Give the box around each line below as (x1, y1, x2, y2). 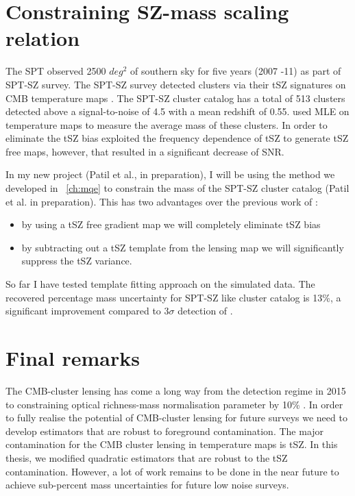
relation (5, 24, 80, 52)
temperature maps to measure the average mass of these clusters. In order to (5, 117, 328, 132)
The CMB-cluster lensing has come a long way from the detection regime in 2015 (5, 383, 346, 397)
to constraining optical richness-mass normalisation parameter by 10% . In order (5, 397, 343, 411)
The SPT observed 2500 (5, 64, 106, 78)
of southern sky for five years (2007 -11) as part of (130, 64, 341, 78)
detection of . (177, 303, 233, 318)
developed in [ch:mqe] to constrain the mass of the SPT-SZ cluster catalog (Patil (5, 181, 350, 195)
